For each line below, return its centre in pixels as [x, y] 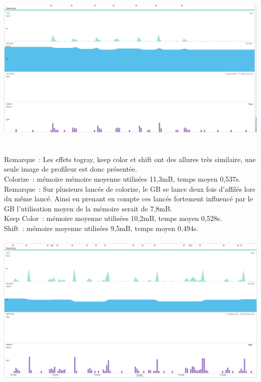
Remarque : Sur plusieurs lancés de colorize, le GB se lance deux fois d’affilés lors [130, 188]
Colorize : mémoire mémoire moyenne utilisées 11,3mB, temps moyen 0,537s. [122, 179]
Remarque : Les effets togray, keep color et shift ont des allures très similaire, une [130, 159]
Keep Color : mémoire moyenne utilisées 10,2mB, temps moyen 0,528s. [113, 218]
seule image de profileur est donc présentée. [71, 169]
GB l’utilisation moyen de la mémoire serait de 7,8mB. [88, 208]
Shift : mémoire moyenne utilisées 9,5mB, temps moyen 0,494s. [101, 228]
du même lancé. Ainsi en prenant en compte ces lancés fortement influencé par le [128, 199]
